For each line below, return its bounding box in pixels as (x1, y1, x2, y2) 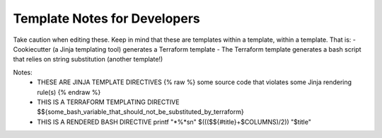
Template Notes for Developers (13, 11, 201, 26)
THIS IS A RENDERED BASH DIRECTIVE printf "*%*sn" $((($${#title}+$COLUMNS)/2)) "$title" (37, 117, 311, 126)
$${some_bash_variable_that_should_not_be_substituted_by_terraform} (37, 108, 244, 116)
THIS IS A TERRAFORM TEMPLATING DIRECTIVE (37, 98, 180, 106)
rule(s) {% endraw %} (37, 88, 101, 96)
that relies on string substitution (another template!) (13, 55, 163, 64)
